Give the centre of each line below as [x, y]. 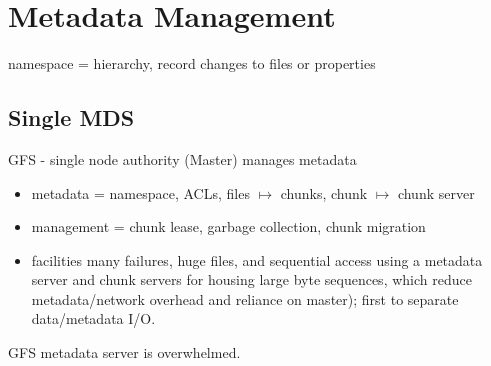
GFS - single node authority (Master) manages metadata [182, 158]
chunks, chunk [324, 192]
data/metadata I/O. [93, 318]
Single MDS [71, 117]
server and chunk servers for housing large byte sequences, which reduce [251, 279]
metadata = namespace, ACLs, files [140, 192]
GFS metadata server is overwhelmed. [124, 352]
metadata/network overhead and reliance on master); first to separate [245, 298]
